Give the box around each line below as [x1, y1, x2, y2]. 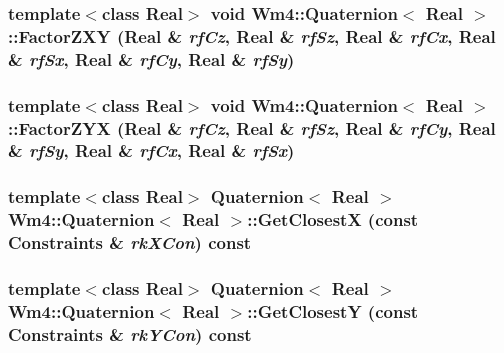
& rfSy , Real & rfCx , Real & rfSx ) [8, 138, 295, 163]
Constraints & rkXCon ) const [8, 230, 252, 255]
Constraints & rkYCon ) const [8, 321, 252, 346]
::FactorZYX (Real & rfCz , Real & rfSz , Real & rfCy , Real [8, 115, 496, 140]
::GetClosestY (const [247, 298, 419, 323]
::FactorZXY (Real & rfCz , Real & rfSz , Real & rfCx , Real [8, 23, 496, 48]
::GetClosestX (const [247, 207, 419, 232]
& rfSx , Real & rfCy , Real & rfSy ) [8, 46, 295, 71]
